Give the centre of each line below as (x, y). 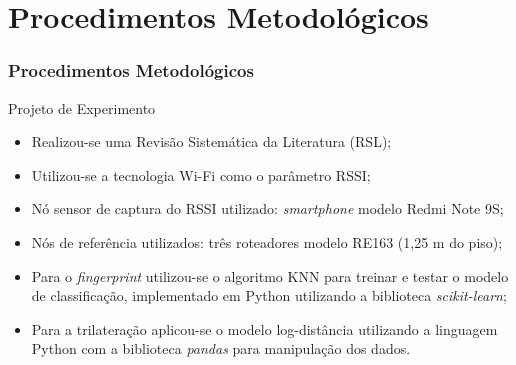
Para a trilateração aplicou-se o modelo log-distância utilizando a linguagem (264, 328)
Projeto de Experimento (82, 107)
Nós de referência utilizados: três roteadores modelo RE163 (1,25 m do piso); (267, 241)
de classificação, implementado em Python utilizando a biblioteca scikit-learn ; (269, 295)
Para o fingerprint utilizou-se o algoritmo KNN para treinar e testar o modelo (270, 275)
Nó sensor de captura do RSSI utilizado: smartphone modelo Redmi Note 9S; (267, 208)
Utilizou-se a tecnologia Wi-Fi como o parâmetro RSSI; (201, 174)
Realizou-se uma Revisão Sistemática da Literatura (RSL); (211, 141)
